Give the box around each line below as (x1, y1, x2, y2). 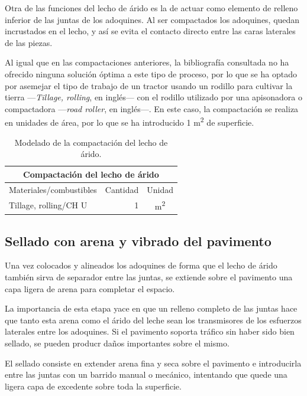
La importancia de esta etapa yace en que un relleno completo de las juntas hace (5, 302, 298, 315)
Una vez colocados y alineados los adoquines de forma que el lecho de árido (5, 259, 277, 271)
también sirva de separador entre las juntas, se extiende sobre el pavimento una (5, 271, 293, 283)
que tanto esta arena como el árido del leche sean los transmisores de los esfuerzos (5, 313, 302, 326)
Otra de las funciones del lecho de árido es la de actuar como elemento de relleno (5, 2, 298, 14)
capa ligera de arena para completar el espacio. (5, 282, 175, 294)
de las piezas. (5, 36, 53, 48)
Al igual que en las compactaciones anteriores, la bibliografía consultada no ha (5, 56, 289, 68)
